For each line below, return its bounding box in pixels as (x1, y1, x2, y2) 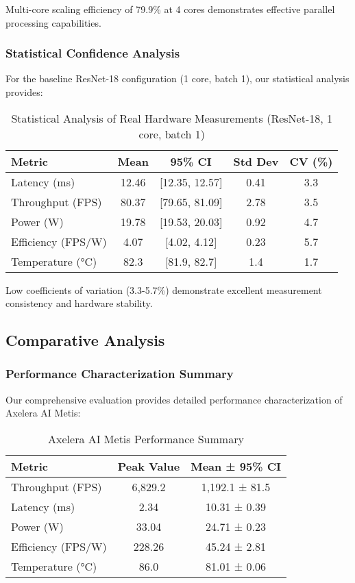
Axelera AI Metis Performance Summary (48, 430, 244, 447)
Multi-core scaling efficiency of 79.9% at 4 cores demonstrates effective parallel (5, 2, 335, 16)
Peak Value (117, 458, 180, 474)
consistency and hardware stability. (5, 296, 153, 310)
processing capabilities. (5, 15, 101, 29)
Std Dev (233, 153, 279, 169)
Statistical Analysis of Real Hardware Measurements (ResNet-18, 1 (11, 110, 332, 126)
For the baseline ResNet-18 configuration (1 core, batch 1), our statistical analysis (5, 71, 350, 86)
